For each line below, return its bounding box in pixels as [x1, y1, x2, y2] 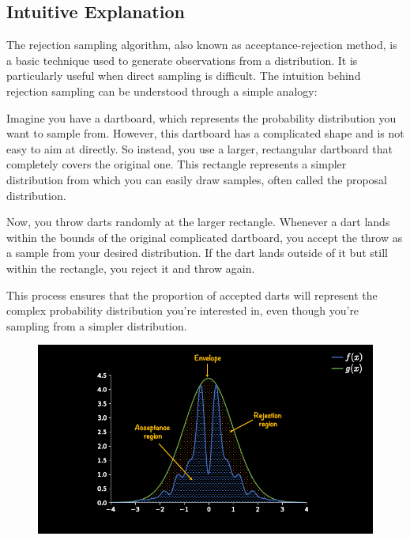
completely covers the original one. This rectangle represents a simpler [6, 156, 347, 172]
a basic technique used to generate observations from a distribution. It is [6, 51, 358, 68]
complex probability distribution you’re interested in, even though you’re [6, 302, 359, 319]
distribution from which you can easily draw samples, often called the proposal [6, 171, 388, 187]
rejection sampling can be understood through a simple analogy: [6, 82, 318, 99]
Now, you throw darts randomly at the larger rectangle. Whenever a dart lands [6, 213, 390, 230]
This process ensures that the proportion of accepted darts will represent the [6, 286, 378, 303]
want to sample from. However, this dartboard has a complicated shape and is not [6, 125, 404, 142]
